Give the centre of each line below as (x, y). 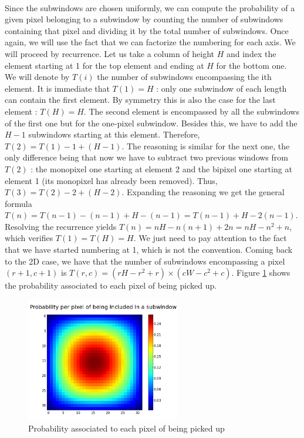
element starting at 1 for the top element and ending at (104, 65)
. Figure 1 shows (261, 273)
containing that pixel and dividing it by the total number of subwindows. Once (147, 30)
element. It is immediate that (57, 88)
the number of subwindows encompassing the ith (184, 77)
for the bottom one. (251, 65)
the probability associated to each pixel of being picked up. (111, 285)
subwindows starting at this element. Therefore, (114, 134)
